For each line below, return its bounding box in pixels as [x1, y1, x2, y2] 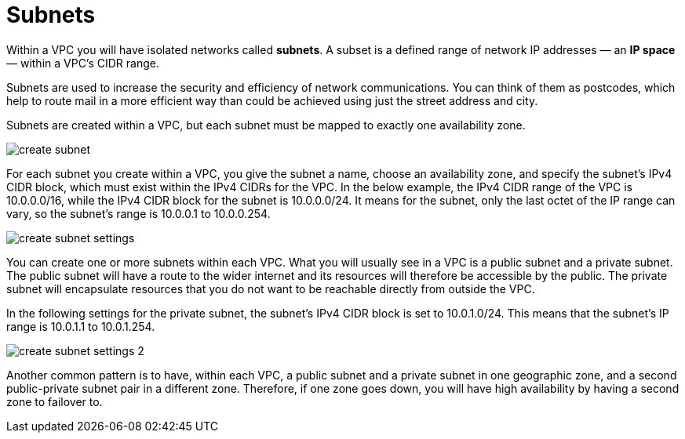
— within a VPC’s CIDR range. [6, 56, 159, 70]
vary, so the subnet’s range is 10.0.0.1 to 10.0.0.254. [6, 206, 271, 220]
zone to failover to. [6, 394, 103, 408]
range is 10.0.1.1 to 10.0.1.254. [6, 319, 155, 333]
